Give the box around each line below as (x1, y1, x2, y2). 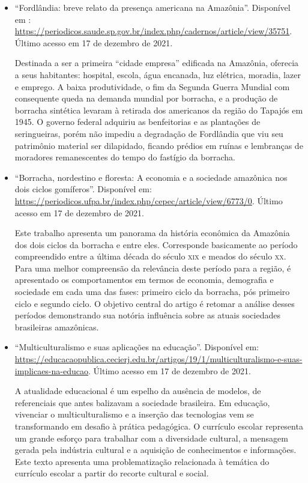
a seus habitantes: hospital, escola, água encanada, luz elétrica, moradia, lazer (14, 68, 301, 80)
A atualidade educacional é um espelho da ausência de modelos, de (14, 384, 261, 397)
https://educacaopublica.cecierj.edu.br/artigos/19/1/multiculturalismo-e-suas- (14, 353, 303, 365)
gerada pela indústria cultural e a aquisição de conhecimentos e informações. (14, 443, 297, 456)
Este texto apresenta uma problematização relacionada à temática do (14, 455, 270, 467)
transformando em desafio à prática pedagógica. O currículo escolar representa (14, 420, 303, 432)
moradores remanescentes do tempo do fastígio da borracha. (14, 151, 236, 163)
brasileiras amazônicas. (14, 320, 99, 333)
